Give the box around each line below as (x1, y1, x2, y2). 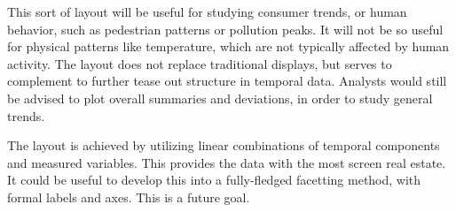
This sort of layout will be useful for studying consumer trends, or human (7, 3, 407, 20)
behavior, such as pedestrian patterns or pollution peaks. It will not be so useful (7, 19, 444, 38)
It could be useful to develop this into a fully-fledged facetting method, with (7, 170, 421, 189)
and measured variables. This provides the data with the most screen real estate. (7, 153, 446, 171)
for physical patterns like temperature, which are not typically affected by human (7, 37, 450, 56)
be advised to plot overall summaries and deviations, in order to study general (7, 88, 433, 107)
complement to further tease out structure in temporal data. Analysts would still (7, 72, 447, 90)
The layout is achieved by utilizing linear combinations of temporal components (7, 136, 440, 155)
